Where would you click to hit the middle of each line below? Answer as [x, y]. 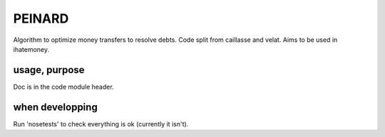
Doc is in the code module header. [63, 87]
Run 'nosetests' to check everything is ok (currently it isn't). [101, 124]
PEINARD [41, 18]
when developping [55, 107]
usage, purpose [49, 70]
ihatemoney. [31, 49]
